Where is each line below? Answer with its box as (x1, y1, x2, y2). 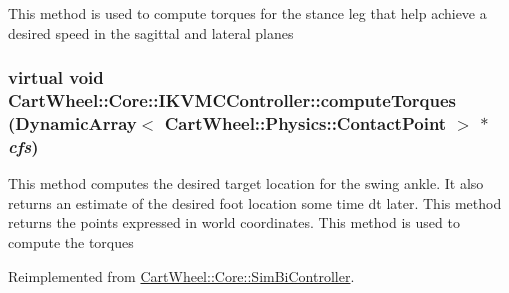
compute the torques (8, 231, 134, 252)
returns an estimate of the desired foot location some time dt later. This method (8, 192, 502, 213)
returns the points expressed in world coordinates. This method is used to (8, 212, 460, 233)
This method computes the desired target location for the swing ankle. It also (8, 173, 484, 194)
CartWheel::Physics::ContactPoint (164, 110, 447, 135)
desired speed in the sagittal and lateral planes (8, 22, 294, 43)
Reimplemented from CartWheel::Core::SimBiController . (8, 265, 355, 286)
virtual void (8, 65, 104, 90)
